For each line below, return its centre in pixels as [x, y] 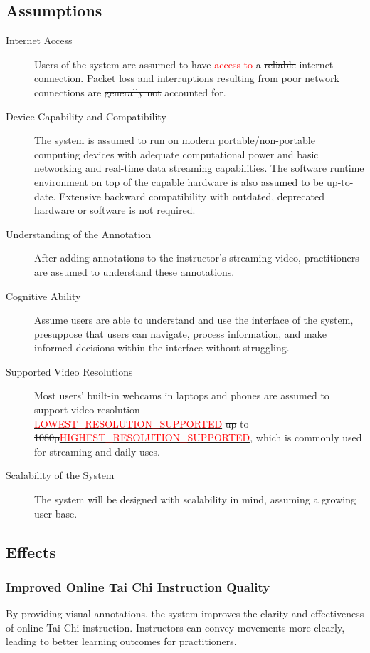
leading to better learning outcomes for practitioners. [121, 641]
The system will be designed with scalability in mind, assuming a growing [195, 499]
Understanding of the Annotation [79, 233]
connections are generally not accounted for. [130, 92]
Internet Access [39, 40]
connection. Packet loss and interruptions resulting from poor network [187, 78]
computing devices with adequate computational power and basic [176, 154]
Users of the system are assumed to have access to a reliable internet [184, 64]
